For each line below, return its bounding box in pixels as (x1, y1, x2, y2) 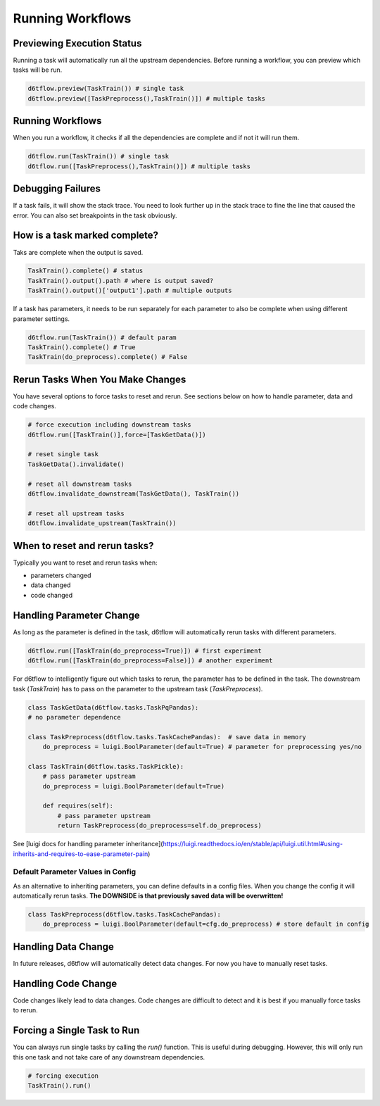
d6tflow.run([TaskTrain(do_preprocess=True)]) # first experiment (27, 646, 262, 655)
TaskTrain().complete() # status (27, 267, 144, 275)
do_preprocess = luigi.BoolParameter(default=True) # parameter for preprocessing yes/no (42, 743, 362, 751)
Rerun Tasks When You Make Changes (13, 373, 186, 385)
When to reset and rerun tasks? (13, 539, 154, 552)
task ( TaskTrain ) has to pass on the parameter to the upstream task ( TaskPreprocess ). (13, 684, 263, 693)
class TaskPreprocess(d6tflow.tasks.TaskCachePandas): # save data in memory (27, 733, 306, 741)
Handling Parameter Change (13, 609, 140, 621)
